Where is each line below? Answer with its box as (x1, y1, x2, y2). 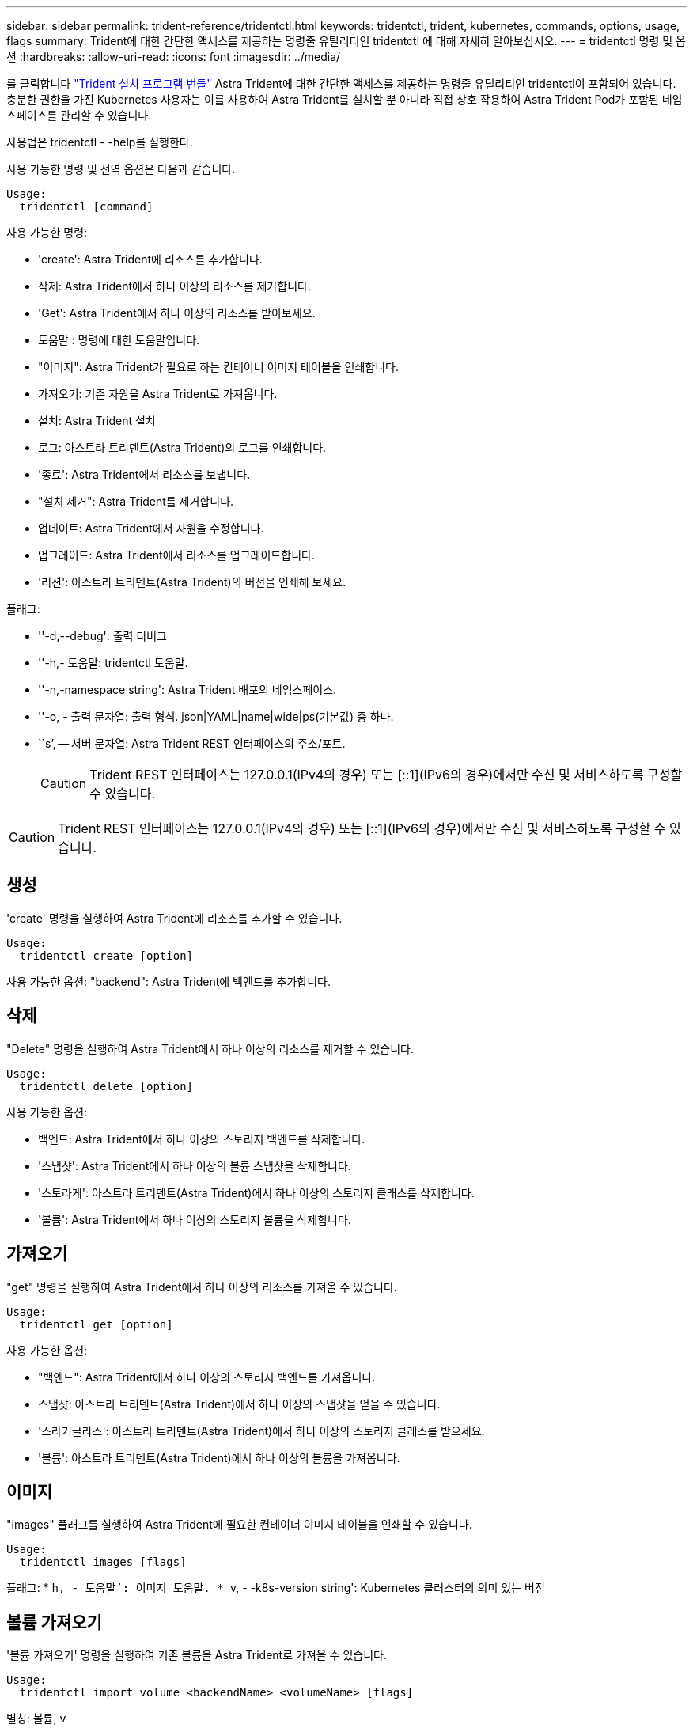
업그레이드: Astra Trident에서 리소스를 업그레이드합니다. (38, 548, 315, 562)
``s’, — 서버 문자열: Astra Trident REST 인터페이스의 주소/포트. (38, 737, 346, 750)
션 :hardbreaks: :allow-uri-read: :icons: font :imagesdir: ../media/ (6, 50, 341, 63)
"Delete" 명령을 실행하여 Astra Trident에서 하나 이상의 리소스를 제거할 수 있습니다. (6, 1041, 414, 1055)
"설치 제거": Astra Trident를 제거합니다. (38, 495, 234, 508)
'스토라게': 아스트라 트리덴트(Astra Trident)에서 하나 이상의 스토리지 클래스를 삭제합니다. (38, 1185, 475, 1199)
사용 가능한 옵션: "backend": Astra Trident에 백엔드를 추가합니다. (6, 974, 331, 988)
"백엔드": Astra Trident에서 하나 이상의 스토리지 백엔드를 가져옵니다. (38, 1370, 376, 1384)
